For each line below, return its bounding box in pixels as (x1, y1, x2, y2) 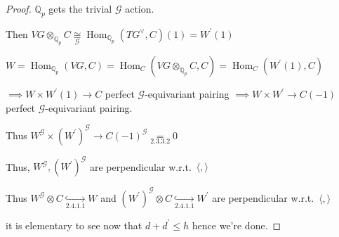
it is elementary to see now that (6, 217, 142, 232)
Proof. (6, 1, 32, 15)
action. (125, 1, 154, 15)
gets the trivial (48, 1, 112, 15)
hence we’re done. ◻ (192, 217, 281, 232)
